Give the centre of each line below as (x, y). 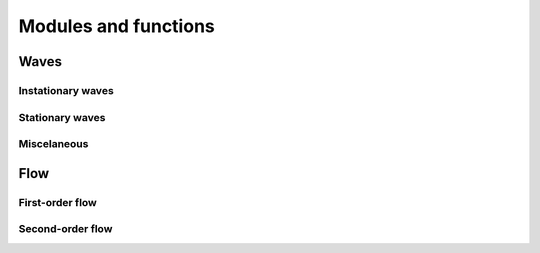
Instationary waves (66, 90)
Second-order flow (65, 229)
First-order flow (57, 202)
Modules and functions (116, 26)
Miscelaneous (53, 144)
